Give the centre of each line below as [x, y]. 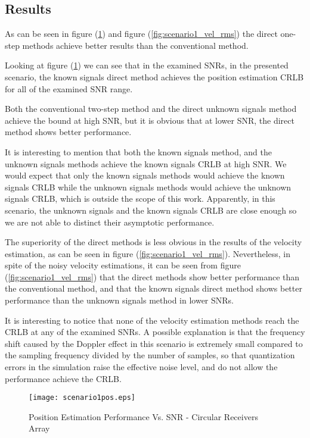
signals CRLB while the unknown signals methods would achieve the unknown [148, 187]
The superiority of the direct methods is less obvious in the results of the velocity [154, 242]
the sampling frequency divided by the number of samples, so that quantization [150, 355]
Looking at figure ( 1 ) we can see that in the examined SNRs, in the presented [147, 65]
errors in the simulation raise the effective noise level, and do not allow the [141, 367]
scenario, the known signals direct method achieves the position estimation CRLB [154, 76]
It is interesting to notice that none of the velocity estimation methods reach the [152, 320]
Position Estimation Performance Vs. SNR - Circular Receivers [143, 416]
